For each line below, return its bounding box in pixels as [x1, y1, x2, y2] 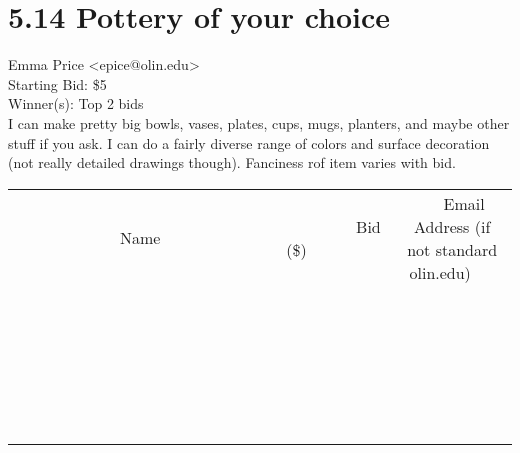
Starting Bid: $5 [8, 73, 107, 94]
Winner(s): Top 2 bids [8, 93, 144, 114]
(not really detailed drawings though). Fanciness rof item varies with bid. [8, 152, 456, 173]
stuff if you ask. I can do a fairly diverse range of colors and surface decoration [8, 132, 490, 153]
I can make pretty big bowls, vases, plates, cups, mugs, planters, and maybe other [8, 112, 510, 133]
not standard [407, 237, 498, 261]
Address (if [414, 214, 491, 238]
